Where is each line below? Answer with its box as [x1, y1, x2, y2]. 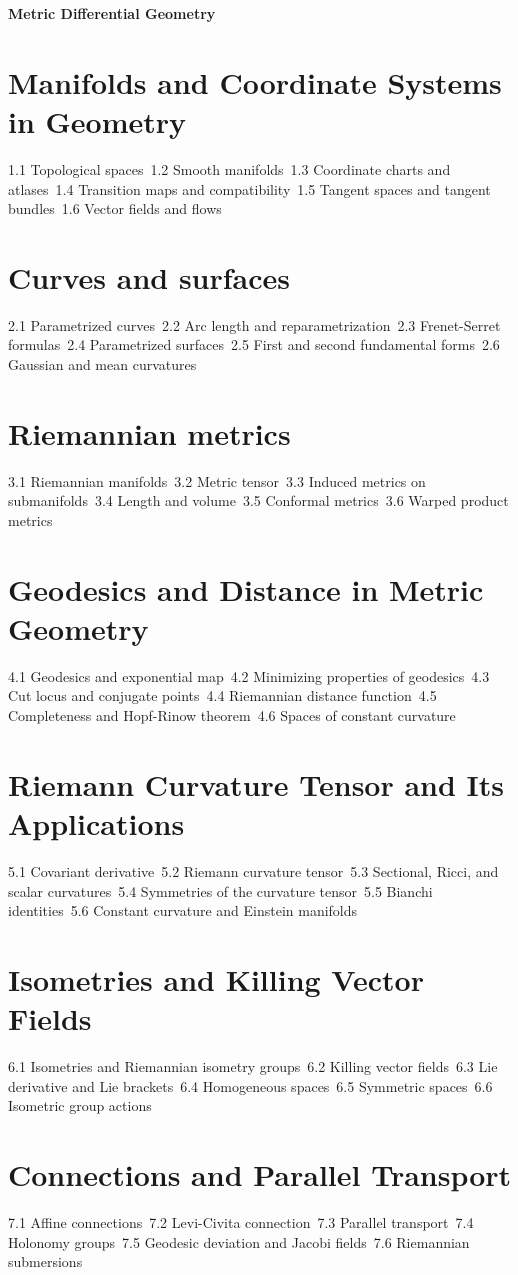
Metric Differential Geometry [8, 3, 216, 23]
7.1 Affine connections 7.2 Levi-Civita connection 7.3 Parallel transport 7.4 [8, 1211, 474, 1232]
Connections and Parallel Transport [8, 1153, 512, 1194]
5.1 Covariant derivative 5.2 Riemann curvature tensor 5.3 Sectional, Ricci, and [8, 860, 499, 881]
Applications [8, 802, 185, 843]
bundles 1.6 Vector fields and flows [8, 198, 222, 219]
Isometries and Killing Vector [8, 958, 424, 999]
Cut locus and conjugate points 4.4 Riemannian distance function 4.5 [8, 685, 437, 706]
